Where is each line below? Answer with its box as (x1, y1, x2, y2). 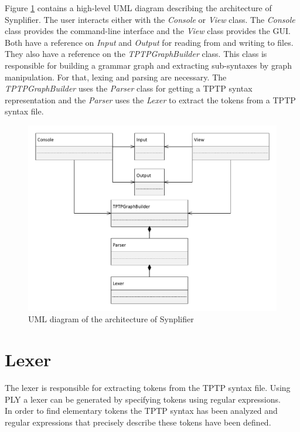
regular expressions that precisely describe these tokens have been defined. (5, 416, 271, 428)
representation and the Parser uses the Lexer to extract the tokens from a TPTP (5, 93, 296, 106)
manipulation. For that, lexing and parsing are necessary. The (5, 70, 227, 83)
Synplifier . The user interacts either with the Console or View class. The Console (5, 13, 295, 25)
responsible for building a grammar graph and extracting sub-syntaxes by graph (5, 59, 292, 71)
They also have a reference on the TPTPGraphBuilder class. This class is (5, 48, 267, 60)
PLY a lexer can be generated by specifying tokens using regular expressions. (5, 393, 281, 405)
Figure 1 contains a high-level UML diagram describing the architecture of (5, 2, 272, 14)
